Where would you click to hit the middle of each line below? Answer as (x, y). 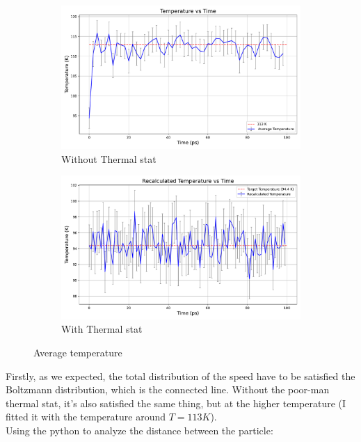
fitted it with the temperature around (86, 417)
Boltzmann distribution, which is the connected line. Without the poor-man (168, 389)
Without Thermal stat (109, 158)
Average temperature (78, 352)
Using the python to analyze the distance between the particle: (139, 430)
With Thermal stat (102, 329)
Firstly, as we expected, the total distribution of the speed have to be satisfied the (180, 376)
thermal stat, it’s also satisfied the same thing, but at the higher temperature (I (176, 403)
